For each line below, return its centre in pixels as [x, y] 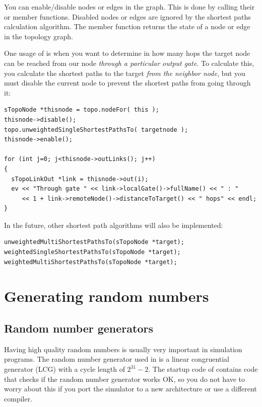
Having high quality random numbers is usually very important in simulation [123, 349]
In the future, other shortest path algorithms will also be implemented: [114, 225]
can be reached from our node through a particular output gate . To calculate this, [129, 63]
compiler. [18, 398]
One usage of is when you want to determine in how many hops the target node [127, 53]
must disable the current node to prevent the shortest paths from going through [127, 83]
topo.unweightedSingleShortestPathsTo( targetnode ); [96, 130]
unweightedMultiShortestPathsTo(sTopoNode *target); [94, 242]
